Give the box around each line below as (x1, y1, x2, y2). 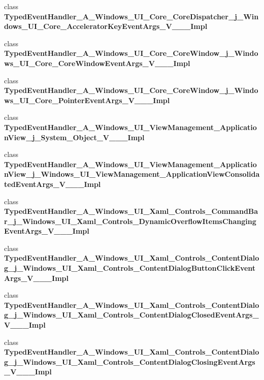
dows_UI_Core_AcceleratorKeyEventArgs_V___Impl (4, 21, 208, 31)
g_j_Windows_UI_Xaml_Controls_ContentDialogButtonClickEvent (4, 263, 256, 273)
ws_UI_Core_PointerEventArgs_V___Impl (4, 94, 170, 105)
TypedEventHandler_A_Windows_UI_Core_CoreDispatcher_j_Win (4, 11, 259, 21)
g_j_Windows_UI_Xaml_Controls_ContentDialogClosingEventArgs (4, 356, 255, 367)
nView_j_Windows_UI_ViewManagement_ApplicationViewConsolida (4, 169, 260, 179)
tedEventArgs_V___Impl (4, 178, 101, 189)
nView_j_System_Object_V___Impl (4, 132, 145, 142)
